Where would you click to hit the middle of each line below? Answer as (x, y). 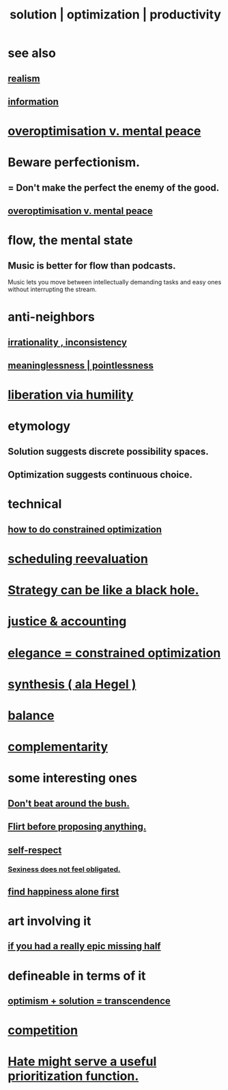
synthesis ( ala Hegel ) (72, 684)
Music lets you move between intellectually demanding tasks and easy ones (115, 282)
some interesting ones (73, 778)
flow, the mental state (70, 240)
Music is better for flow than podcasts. (92, 265)
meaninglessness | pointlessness (81, 366)
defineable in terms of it (77, 976)
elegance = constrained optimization (114, 653)
